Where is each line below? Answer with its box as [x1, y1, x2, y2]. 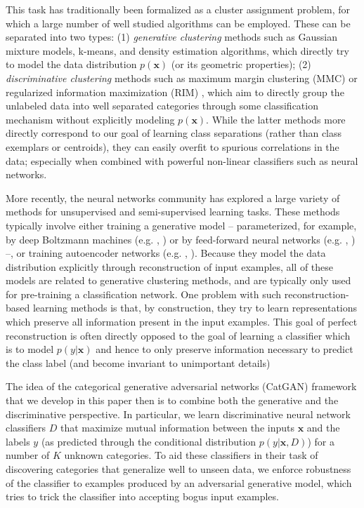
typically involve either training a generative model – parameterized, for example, [6, 218, 357, 232]
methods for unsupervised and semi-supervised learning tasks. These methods [6, 204, 340, 219]
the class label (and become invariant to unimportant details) [6, 355, 271, 370]
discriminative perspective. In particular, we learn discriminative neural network [6, 406, 351, 421]
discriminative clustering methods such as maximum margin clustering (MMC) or [6, 70, 358, 85]
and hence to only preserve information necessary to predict [96, 342, 353, 356]
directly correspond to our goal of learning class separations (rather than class [6, 126, 342, 140]
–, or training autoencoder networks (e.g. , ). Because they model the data [6, 246, 326, 260]
